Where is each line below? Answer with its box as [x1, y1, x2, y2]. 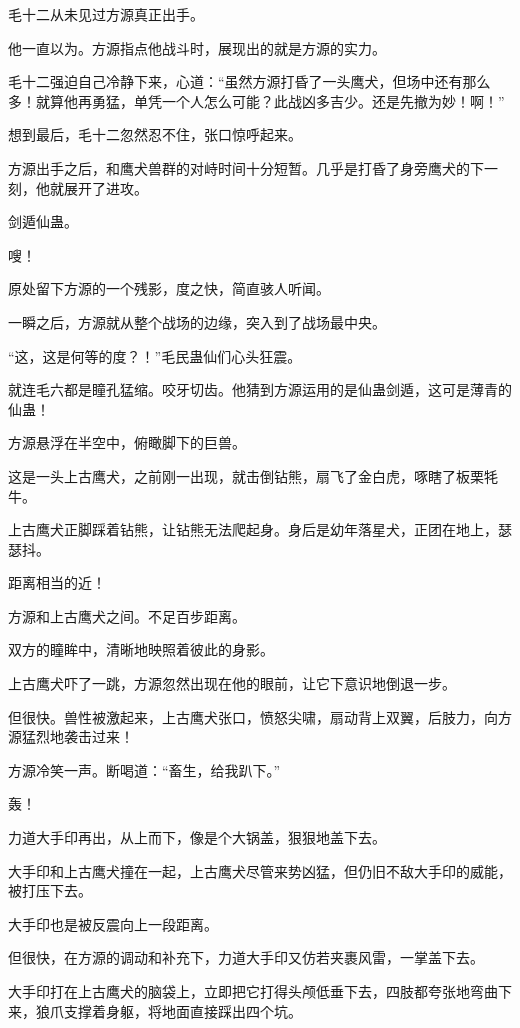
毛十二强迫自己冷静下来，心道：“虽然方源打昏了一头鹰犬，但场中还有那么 [8, 71, 491, 92]
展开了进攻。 [63, 177, 148, 198]
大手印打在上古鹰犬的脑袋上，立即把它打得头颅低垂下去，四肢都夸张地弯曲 [8, 981, 498, 1001]
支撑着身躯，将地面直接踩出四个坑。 [63, 1000, 302, 1021]
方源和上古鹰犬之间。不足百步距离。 [8, 605, 246, 626]
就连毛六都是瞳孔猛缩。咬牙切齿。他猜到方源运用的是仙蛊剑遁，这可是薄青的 [8, 379, 512, 400]
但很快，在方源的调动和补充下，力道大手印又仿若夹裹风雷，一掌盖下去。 [8, 947, 484, 968]
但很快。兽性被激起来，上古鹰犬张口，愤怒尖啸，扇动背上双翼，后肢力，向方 [8, 706, 512, 727]
